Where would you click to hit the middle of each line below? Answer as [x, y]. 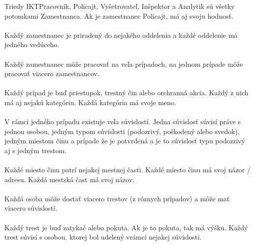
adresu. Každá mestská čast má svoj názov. [70, 179]
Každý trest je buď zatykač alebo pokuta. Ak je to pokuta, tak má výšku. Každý [126, 227]
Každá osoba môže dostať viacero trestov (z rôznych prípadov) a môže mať [117, 198]
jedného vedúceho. [32, 44]
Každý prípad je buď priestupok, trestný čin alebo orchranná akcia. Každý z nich [127, 93]
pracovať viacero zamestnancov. [52, 73]
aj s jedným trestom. [36, 150]
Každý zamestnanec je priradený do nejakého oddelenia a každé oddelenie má [121, 35]
